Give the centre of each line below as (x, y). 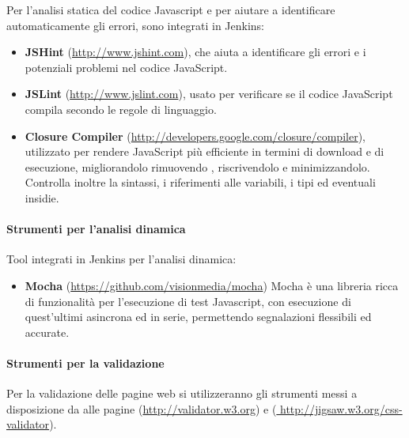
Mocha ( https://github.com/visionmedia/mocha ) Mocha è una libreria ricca (212, 285)
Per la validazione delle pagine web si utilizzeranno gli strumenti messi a (182, 393)
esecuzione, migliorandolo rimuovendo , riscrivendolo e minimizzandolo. (197, 166)
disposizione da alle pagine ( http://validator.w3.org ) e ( (142, 408)
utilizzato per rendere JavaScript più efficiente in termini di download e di (204, 151)
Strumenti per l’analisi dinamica (96, 229)
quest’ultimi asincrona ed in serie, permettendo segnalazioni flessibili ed (198, 317)
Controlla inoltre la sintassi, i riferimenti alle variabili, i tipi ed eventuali (200, 182)
